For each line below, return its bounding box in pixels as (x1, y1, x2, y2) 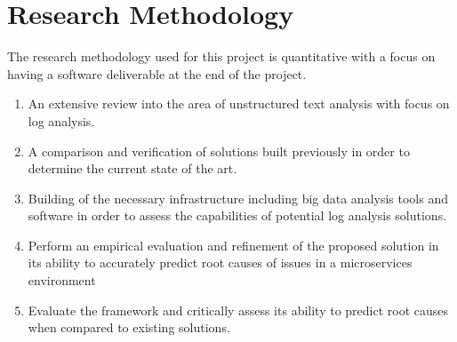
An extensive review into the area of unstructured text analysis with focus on (28, 94, 450, 113)
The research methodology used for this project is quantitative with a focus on (7, 47, 436, 66)
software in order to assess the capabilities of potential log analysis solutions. (28, 206, 447, 225)
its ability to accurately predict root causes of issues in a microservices (28, 253, 413, 272)
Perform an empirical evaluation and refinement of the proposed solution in (28, 235, 439, 254)
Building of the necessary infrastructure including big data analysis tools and (28, 188, 449, 207)
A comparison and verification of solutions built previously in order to (28, 141, 410, 160)
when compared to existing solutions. (28, 318, 230, 337)
